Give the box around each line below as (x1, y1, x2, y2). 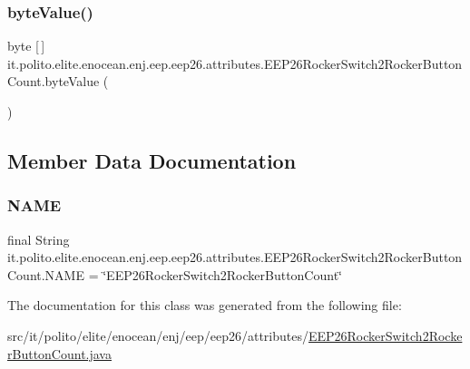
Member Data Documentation (7, 146, 297, 174)
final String (7, 229, 70, 248)
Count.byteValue (7, 72, 100, 91)
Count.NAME (7, 265, 84, 284)
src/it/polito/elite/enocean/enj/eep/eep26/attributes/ (7, 325, 308, 345)
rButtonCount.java (7, 344, 112, 363)
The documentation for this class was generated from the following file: (7, 296, 402, 315)
